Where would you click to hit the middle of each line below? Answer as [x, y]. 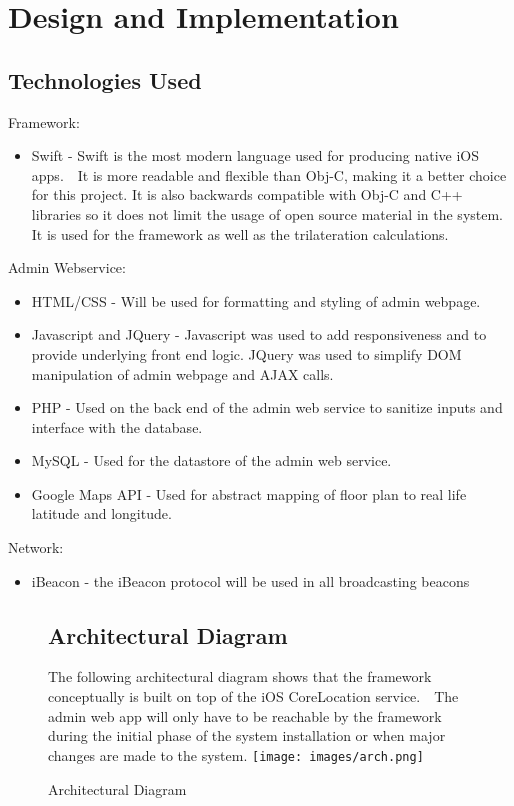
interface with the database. [117, 426]
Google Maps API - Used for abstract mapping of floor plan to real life [249, 493]
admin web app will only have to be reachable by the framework [245, 715]
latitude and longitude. [101, 513]
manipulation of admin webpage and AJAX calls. [182, 373]
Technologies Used [105, 79]
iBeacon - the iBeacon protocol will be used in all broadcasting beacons [250, 580]
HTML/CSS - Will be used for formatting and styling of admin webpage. [256, 300]
